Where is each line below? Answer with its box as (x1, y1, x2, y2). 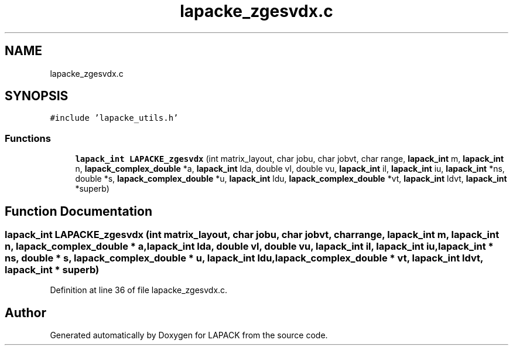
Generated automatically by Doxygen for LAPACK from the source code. (50, 330, 328, 341)
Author (5, 305, 46, 320)
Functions (5, 132, 51, 144)
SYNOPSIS (5, 89, 69, 104)
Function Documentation (5, 203, 152, 219)
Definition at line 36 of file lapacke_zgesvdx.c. (50, 285, 228, 295)
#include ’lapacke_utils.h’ (50, 113, 179, 123)
